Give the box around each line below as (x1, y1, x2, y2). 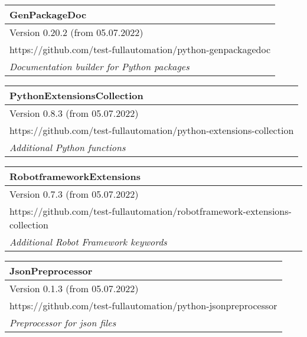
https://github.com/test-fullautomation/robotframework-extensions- (9, 204, 292, 218)
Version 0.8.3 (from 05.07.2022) (9, 106, 139, 120)
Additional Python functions (9, 140, 126, 154)
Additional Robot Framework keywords (9, 235, 167, 248)
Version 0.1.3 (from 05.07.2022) (9, 282, 139, 295)
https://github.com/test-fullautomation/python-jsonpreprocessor (9, 299, 277, 312)
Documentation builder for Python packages (9, 60, 190, 73)
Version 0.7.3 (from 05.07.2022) (9, 187, 139, 201)
